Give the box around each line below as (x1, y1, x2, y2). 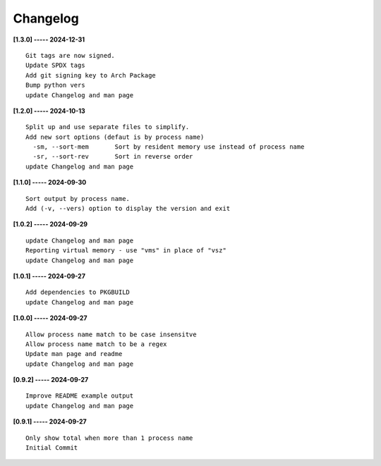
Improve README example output (25, 392, 134, 400)
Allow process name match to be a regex (25, 340, 167, 348)
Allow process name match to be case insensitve (25, 330, 197, 338)
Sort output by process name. (25, 195, 131, 202)
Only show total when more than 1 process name (25, 434, 193, 442)
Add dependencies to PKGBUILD (25, 288, 131, 296)
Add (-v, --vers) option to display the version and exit (25, 204, 231, 213)
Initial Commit (25, 444, 78, 452)
